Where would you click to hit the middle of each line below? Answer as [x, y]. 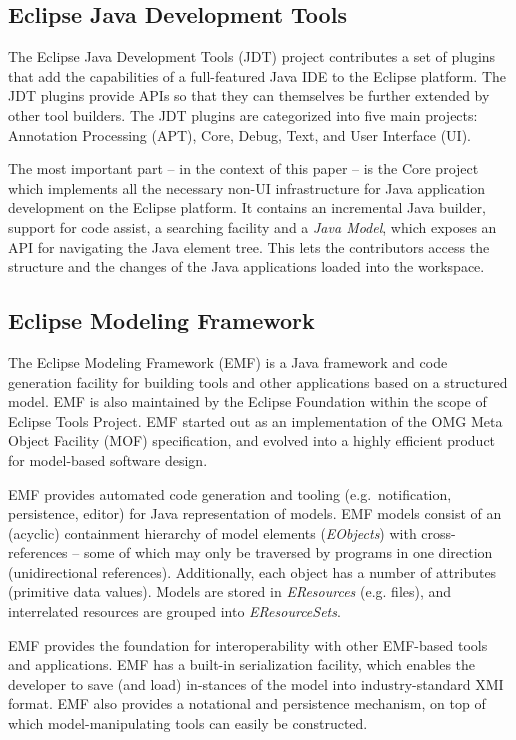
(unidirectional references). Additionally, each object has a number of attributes [252, 571]
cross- [438, 532]
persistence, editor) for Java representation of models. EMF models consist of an [255, 513]
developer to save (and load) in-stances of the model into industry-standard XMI [256, 683]
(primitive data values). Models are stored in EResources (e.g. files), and [230, 591]
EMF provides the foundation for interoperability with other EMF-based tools [248, 644]
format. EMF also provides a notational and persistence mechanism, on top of [247, 703]
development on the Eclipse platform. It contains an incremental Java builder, [247, 207]
